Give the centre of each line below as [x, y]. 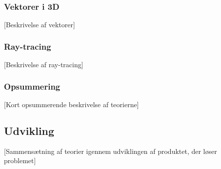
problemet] [20, 160]
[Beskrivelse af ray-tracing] [44, 65]
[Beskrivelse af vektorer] [40, 25]
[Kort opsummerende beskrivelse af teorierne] [71, 104]
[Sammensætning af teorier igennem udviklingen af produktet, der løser [110, 151]
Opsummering [32, 86]
